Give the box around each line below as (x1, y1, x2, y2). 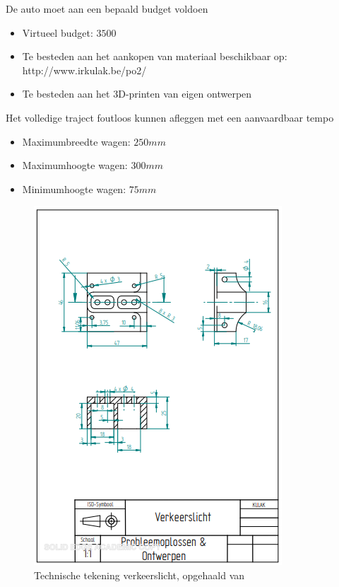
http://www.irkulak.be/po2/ (22, 62, 147, 77)
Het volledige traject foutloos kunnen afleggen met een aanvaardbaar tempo (6, 110, 334, 124)
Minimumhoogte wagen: (22, 181, 126, 196)
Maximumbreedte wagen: (22, 134, 131, 149)
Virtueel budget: (22, 25, 93, 40)
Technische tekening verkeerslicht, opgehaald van (34, 567, 245, 582)
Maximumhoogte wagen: (22, 158, 128, 173)
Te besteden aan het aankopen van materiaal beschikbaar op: (22, 49, 287, 64)
